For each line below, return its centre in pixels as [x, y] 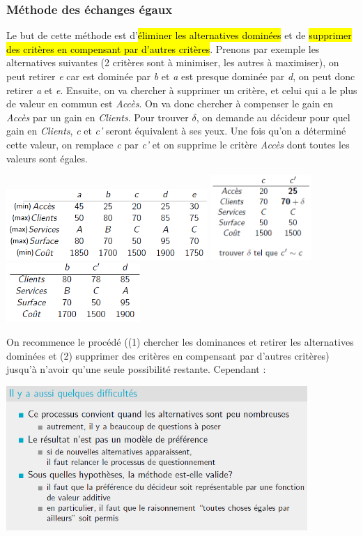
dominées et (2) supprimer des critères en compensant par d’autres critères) [168, 355]
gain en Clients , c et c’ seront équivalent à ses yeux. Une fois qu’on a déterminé [176, 131]
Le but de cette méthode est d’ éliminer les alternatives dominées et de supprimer [179, 35]
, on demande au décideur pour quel [273, 117]
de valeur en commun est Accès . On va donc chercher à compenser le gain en [170, 104]
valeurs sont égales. [47, 158]
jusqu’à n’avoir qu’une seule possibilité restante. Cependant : [136, 369]
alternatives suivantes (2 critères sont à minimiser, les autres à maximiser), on [173, 62]
